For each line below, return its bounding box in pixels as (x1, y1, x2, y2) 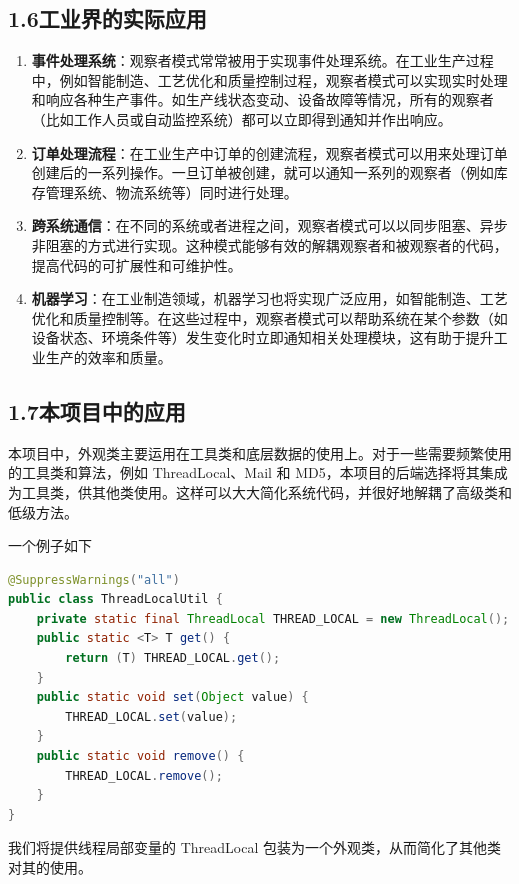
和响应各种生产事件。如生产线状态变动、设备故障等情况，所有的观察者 (31, 89, 494, 110)
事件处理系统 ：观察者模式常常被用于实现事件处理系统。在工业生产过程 (31, 50, 494, 71)
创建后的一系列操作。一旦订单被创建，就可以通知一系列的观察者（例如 (31, 162, 494, 183)
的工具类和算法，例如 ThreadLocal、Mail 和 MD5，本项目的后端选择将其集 (8, 462, 494, 483)
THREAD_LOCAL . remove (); (65, 768, 223, 783)
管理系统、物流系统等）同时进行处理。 (45, 181, 298, 202)
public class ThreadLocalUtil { (8, 592, 223, 607)
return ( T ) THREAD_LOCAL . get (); (65, 651, 281, 666)
